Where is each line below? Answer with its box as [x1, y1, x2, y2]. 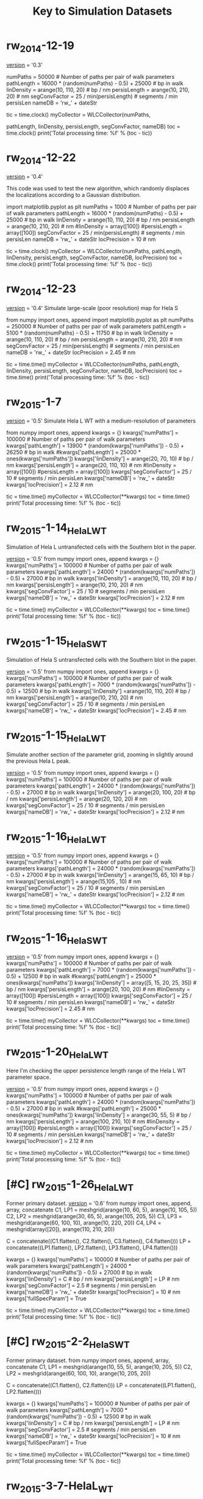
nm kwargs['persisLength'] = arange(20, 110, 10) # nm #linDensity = [6, 462, 177, 469]
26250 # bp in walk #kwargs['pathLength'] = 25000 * [6, 448, 141, 456]
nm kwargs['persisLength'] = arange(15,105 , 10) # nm [6, 878, 141, 885]
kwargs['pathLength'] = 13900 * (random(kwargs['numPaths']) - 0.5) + [6, 442, 185, 450]
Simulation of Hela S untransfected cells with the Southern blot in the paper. [6, 656, 197, 664]
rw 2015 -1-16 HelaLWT [6, 829, 107, 845]
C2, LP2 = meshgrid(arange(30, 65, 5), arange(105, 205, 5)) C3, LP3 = [6, 1212, 183, 1220]
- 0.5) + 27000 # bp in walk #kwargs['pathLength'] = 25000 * [6, 1105, 162, 1112]
